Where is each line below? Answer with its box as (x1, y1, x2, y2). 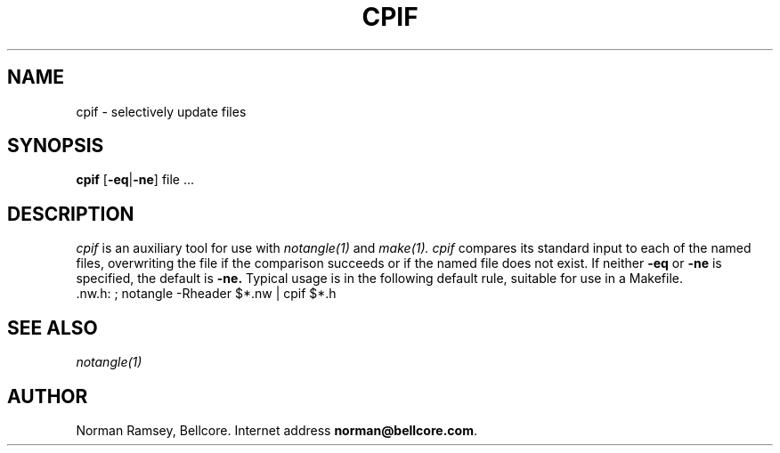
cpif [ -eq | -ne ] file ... (76, 172, 195, 188)
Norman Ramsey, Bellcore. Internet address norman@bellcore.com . (76, 422, 477, 438)
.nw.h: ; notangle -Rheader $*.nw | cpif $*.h (76, 286, 337, 302)
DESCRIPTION (7, 202, 134, 225)
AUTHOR (7, 384, 88, 408)
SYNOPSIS (7, 134, 104, 158)
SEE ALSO (7, 316, 98, 339)
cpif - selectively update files (76, 103, 247, 119)
